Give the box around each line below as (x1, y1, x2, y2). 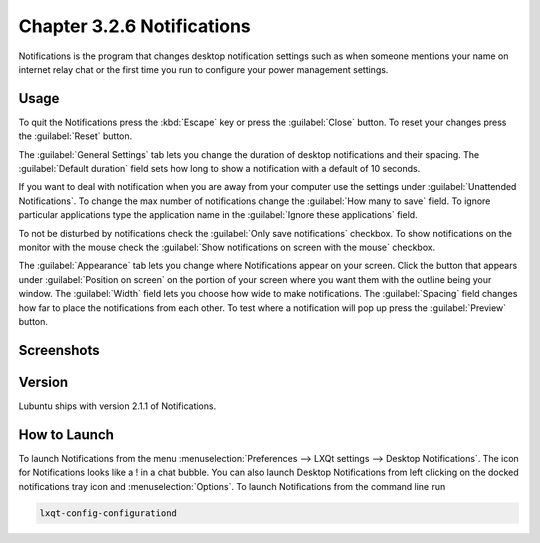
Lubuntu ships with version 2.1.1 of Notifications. (18, 400, 217, 412)
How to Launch (18, 426, 115, 443)
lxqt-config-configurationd (39, 507, 177, 519)
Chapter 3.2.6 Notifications (18, 15, 252, 37)
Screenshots (18, 341, 100, 359)
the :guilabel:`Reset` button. (18, 130, 133, 142)
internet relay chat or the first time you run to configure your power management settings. (18, 63, 389, 75)
